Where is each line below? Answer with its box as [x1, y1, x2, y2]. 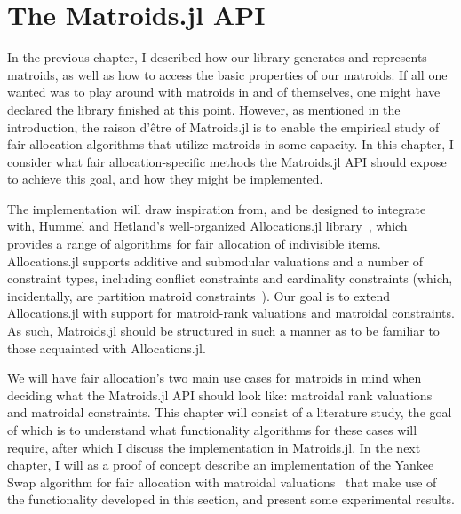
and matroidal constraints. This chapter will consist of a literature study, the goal [7, 403, 452, 422]
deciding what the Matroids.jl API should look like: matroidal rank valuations [7, 385, 433, 404]
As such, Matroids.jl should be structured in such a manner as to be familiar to [7, 321, 440, 340]
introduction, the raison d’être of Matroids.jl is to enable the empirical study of [7, 117, 440, 136]
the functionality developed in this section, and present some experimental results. [7, 490, 455, 509]
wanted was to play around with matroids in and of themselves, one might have [7, 83, 441, 101]
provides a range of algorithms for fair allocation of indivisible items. [7, 234, 381, 253]
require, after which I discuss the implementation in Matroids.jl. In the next [7, 438, 421, 456]
